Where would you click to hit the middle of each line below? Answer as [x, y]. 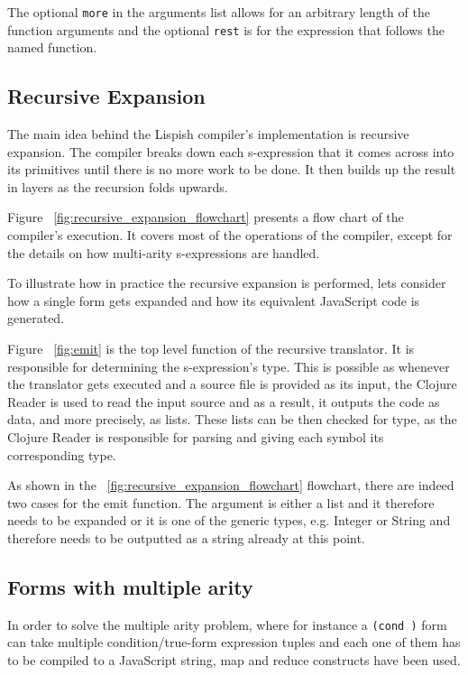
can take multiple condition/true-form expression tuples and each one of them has [234, 642]
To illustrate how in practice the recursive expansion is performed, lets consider [227, 283]
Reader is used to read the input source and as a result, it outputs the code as [224, 401]
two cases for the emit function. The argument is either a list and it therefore [221, 502]
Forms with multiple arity [130, 586]
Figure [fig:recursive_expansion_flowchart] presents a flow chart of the [206, 217]
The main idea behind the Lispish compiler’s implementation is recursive [208, 134]
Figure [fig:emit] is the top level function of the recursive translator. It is [211, 349]
